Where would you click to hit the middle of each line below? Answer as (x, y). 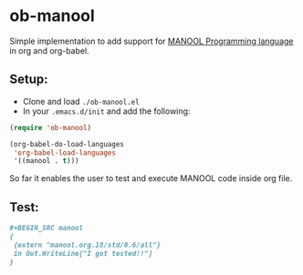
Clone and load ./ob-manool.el (81, 101)
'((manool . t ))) (46, 161)
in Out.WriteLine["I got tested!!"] (83, 253)
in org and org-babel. (49, 50)
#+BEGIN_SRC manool (47, 229)
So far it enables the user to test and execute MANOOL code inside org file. (151, 178)
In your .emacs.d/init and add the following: (106, 111)
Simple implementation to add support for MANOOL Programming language (151, 41)
